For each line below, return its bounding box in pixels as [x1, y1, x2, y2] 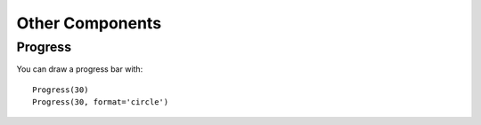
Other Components [16, 13, 162, 33]
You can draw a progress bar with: [16, 64, 143, 74]
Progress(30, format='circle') [32, 98, 169, 107]
